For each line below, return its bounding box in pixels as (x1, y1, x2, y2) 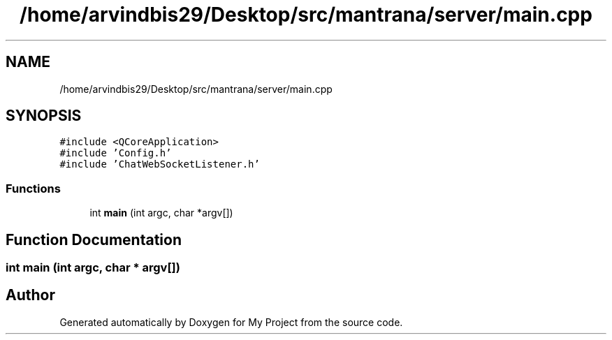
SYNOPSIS (6, 107, 82, 125)
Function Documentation (6, 230, 182, 249)
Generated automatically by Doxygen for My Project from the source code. (59, 316, 403, 328)
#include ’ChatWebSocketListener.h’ (59, 158, 260, 170)
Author (6, 286, 55, 304)
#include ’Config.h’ (59, 147, 172, 159)
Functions (6, 181, 61, 195)
